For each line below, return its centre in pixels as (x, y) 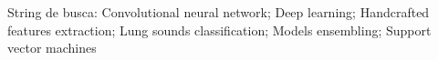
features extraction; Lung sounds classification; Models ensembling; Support (219, 30)
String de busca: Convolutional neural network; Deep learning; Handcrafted (219, 12)
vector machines (52, 48)
